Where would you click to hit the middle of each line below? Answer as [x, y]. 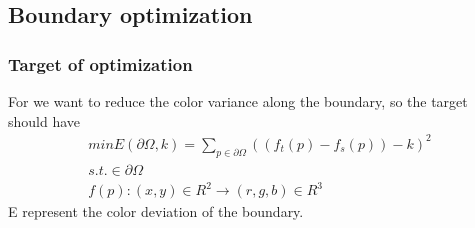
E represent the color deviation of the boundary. [156, 211]
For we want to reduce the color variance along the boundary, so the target [238, 101]
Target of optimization [100, 63]
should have [44, 120]
